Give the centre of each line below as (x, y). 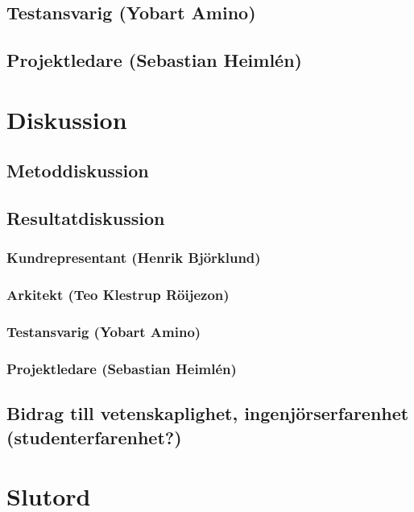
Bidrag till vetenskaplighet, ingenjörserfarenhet (208, 413)
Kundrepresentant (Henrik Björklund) (134, 258)
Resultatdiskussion (86, 218)
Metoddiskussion (78, 171)
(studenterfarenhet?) (94, 437)
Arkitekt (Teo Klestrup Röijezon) (118, 295)
